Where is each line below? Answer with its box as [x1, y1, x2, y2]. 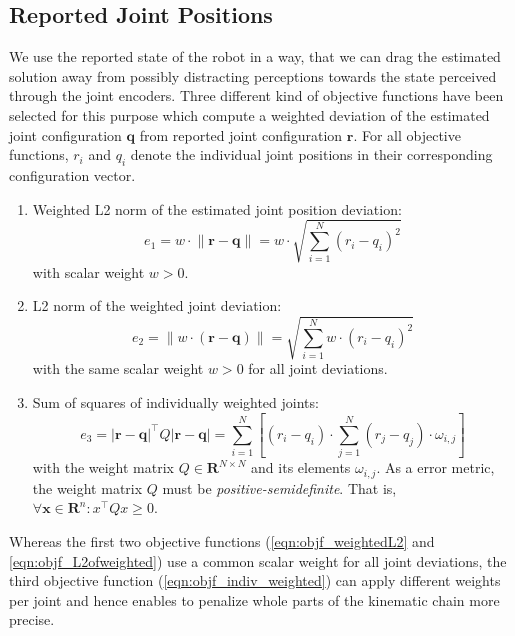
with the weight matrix [32, 457, 175, 478]
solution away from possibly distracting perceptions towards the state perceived [9, 65, 497, 86]
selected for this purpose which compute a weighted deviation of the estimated [9, 104, 490, 125]
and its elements [251, 457, 351, 478]
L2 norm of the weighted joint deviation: [32, 295, 282, 316]
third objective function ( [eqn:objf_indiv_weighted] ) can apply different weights [9, 570, 501, 591]
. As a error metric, [376, 457, 495, 478]
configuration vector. [9, 164, 136, 185]
